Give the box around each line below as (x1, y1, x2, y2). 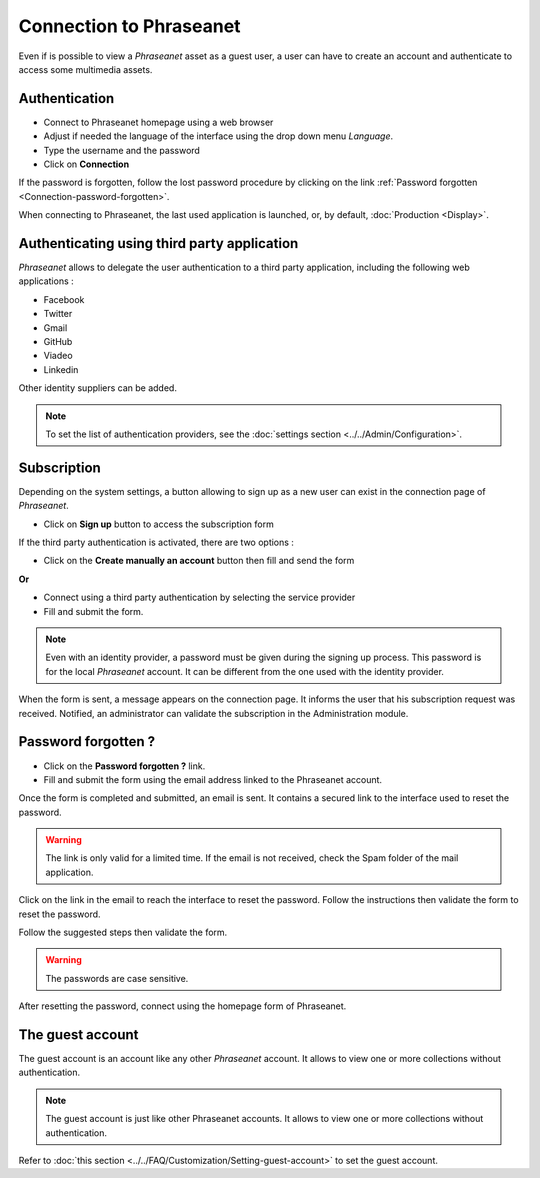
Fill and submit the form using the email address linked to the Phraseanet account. (43, 773, 383, 785)
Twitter (43, 308, 73, 320)
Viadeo (43, 350, 74, 362)
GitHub (43, 336, 73, 348)
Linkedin (43, 363, 79, 375)
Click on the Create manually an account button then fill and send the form (43, 555, 355, 567)
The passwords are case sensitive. (45, 972, 189, 984)
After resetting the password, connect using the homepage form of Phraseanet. (18, 1000, 347, 1012)
